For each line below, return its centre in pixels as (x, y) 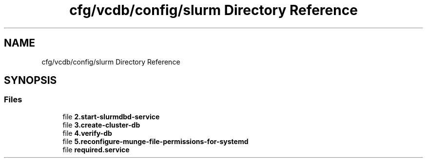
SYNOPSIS (30, 81)
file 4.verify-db (87, 133)
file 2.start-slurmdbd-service (111, 116)
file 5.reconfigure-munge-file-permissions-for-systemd (155, 141)
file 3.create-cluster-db (101, 125)
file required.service (96, 149)
